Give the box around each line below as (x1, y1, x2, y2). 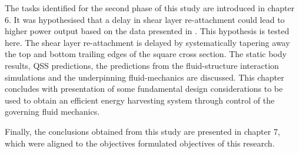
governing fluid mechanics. (5, 105, 100, 118)
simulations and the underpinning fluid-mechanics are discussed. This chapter (5, 71, 284, 83)
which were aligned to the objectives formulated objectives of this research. (5, 137, 275, 149)
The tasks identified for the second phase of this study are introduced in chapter (5, 2, 295, 14)
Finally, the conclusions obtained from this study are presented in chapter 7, (5, 125, 280, 137)
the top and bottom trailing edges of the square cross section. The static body (5, 48, 287, 60)
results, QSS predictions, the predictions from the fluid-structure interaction (5, 59, 279, 71)
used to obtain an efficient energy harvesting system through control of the (5, 94, 275, 106)
